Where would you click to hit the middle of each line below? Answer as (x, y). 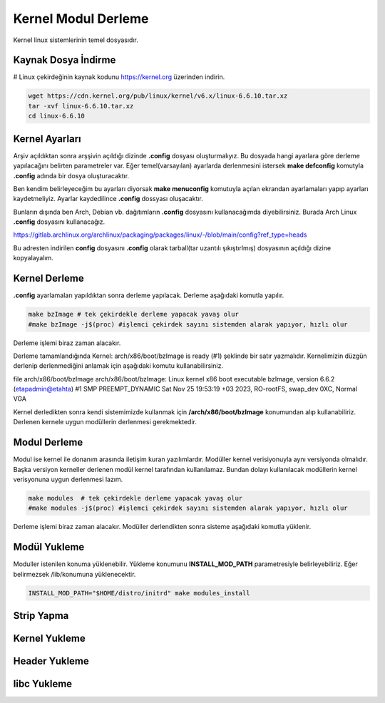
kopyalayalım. (33, 258)
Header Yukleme (51, 661)
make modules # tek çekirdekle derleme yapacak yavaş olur (135, 498)
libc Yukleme (43, 684)
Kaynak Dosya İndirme (65, 60)
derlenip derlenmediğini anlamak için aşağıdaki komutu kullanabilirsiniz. (118, 366)
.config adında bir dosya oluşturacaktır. (71, 175)
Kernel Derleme (49, 278)
